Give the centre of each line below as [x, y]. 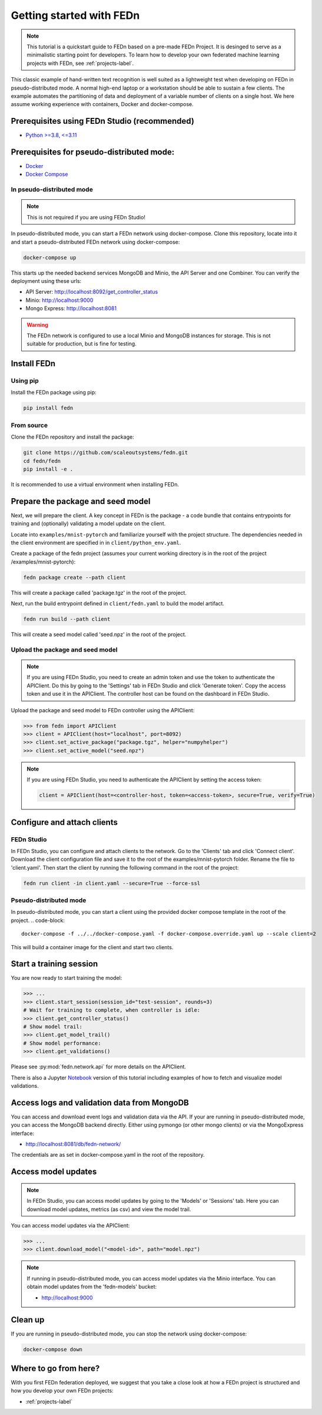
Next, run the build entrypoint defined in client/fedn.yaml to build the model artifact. [118, 604]
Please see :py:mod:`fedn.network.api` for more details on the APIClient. [99, 1067]
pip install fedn [48, 408]
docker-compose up [50, 257]
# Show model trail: [53, 1027]
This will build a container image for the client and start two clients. [92, 947]
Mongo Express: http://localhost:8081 [71, 308]
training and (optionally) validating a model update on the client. [88, 524]
